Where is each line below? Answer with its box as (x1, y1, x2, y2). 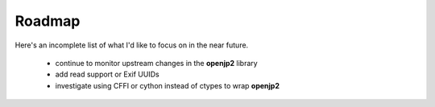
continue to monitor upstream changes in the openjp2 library (55, 58, 258, 68)
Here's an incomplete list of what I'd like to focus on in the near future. (14, 40, 249, 50)
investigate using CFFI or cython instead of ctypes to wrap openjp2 (55, 80, 280, 90)
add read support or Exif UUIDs (55, 69, 160, 80)
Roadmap (14, 12, 81, 30)
